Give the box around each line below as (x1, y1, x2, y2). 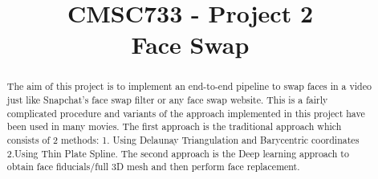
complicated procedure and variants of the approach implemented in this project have (6, 106, 365, 120)
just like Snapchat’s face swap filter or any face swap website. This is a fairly (6, 93, 328, 107)
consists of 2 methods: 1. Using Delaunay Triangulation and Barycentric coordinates (6, 132, 360, 146)
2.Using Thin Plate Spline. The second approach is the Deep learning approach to (6, 146, 349, 160)
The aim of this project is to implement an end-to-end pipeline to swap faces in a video (6, 79, 372, 93)
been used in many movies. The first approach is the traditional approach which (6, 120, 342, 133)
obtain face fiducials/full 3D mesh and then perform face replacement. (6, 160, 300, 173)
